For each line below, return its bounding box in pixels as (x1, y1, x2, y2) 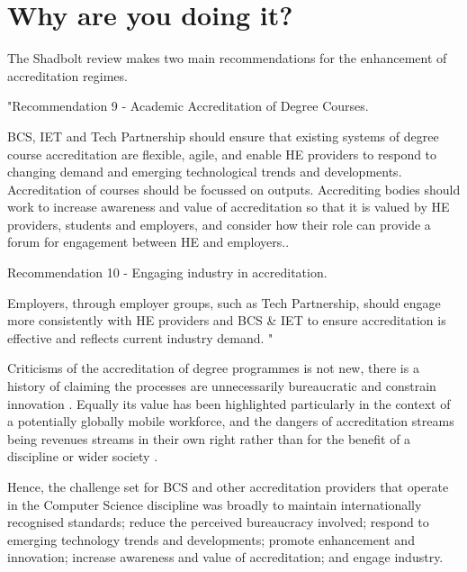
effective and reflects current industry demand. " (7, 328, 274, 347)
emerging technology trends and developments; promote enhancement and (7, 530, 415, 549)
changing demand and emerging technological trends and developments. (7, 162, 402, 181)
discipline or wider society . (7, 447, 158, 466)
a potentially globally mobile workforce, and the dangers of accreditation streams (7, 412, 454, 431)
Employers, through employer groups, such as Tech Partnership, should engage (7, 293, 441, 312)
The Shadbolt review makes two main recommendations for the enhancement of (7, 49, 447, 68)
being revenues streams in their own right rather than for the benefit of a (7, 429, 411, 448)
